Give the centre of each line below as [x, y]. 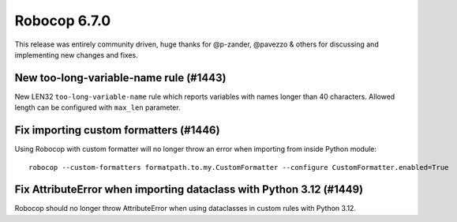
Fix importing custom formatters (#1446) [117, 130]
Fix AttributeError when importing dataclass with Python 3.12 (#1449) [189, 190]
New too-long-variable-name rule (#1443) [120, 78]
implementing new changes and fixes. [76, 55]
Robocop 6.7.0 [63, 21]
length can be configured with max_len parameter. [97, 107]
